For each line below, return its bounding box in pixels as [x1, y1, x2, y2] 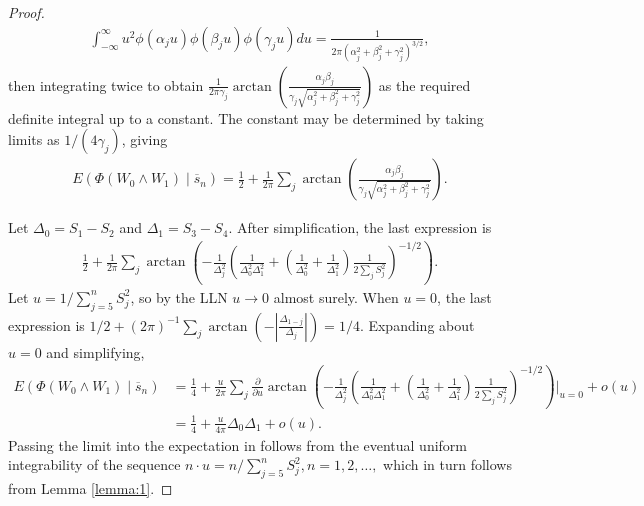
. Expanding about [359, 314, 475, 335]
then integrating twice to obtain [8, 74, 204, 95]
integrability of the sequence [8, 454, 181, 475]
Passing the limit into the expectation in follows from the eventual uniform [8, 434, 468, 455]
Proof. [8, 2, 45, 22]
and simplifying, [46, 341, 145, 362]
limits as [8, 129, 60, 150]
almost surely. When [273, 286, 399, 307]
